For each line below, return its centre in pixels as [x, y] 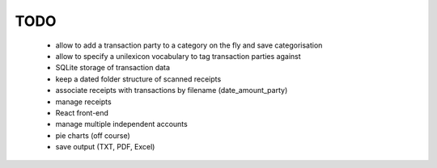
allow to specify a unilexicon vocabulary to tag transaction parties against [178, 56]
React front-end [82, 112]
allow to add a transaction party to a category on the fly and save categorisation [189, 45]
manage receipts [84, 102]
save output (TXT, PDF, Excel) [105, 147]
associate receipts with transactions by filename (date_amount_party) [172, 90]
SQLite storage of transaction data [112, 68]
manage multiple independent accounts [121, 124]
